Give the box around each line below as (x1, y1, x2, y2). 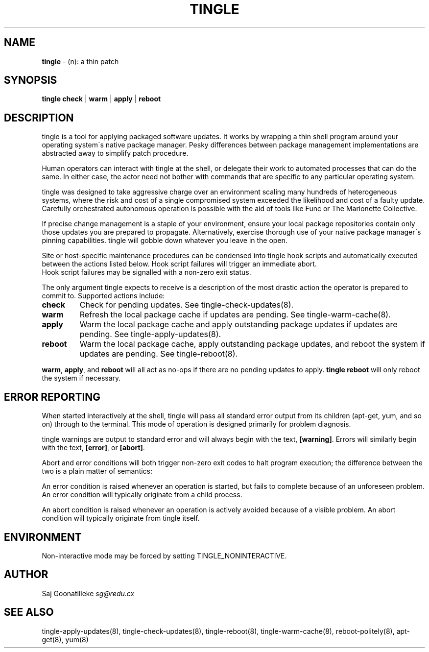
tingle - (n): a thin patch (42, 57, 119, 66)
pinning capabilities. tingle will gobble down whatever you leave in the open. (42, 236, 287, 245)
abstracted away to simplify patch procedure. (42, 149, 189, 158)
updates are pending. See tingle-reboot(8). (79, 349, 238, 359)
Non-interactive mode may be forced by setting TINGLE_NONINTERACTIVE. (42, 551, 287, 560)
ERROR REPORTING (4, 390, 101, 403)
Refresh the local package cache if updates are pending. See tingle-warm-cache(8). (79, 310, 391, 320)
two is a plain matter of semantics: (42, 467, 153, 476)
